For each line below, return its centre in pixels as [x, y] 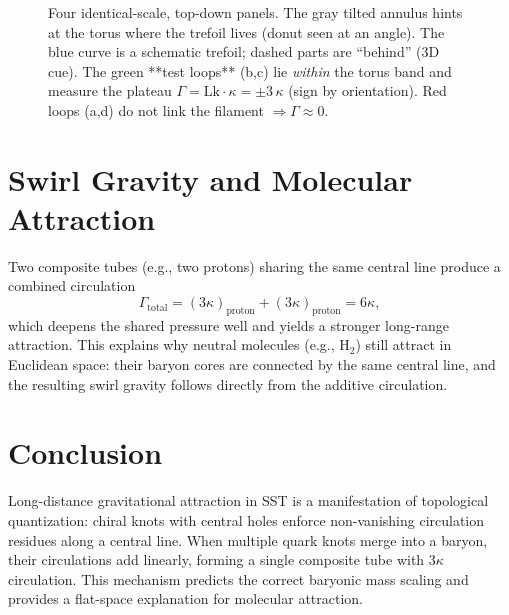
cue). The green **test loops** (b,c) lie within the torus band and [250, 70]
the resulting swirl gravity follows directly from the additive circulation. [228, 383]
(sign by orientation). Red [367, 90]
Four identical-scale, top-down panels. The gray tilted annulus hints [255, 12]
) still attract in [403, 344]
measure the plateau [110, 90]
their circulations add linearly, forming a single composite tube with [216, 559]
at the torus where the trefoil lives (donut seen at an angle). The [246, 31]
